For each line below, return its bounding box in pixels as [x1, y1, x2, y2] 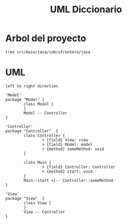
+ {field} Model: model [41, 142, 93, 147]
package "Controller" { [5, 128, 58, 134]
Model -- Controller [24, 110, 68, 116]
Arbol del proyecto [5, 32, 87, 44]
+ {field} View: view [41, 137, 88, 142]
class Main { [24, 160, 52, 165]
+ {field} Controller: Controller [41, 164, 116, 170]
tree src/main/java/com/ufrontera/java [5, 49, 91, 54]
